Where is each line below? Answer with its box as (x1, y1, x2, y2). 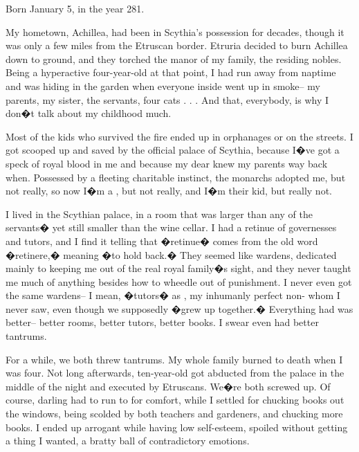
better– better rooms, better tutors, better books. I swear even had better (6, 315, 319, 329)
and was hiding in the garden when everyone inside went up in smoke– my (6, 78, 320, 93)
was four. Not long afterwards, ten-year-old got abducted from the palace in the (6, 365, 344, 380)
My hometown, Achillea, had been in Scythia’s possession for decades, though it (6, 24, 344, 39)
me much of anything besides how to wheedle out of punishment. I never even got (6, 274, 352, 289)
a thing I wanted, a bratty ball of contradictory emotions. (6, 433, 250, 448)
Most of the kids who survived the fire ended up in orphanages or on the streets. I (6, 129, 353, 143)
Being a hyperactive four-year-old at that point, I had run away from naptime (6, 65, 336, 80)
